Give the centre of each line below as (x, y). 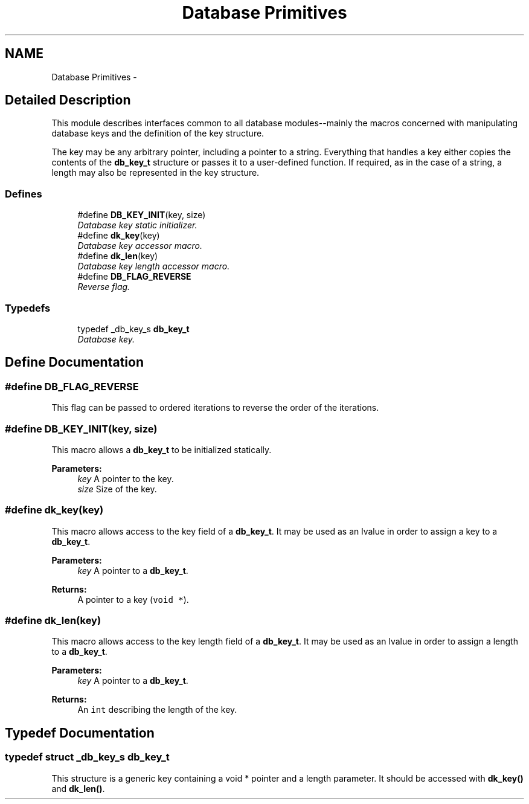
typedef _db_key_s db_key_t (133, 329)
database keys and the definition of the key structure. (158, 133)
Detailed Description (68, 100)
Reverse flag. (104, 287)
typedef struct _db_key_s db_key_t (87, 757)
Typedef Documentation (80, 733)
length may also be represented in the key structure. (155, 173)
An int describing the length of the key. (157, 710)
